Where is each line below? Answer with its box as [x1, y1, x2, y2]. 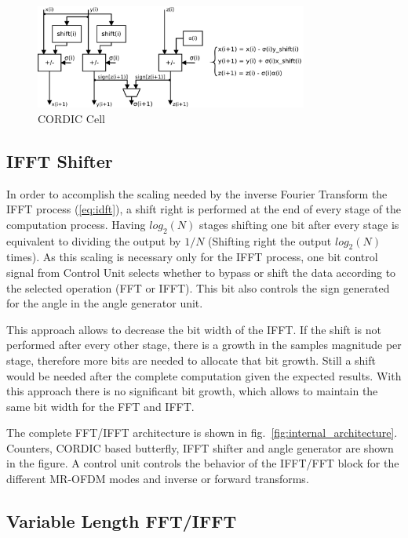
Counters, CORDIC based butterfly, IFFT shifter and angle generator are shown [6, 439, 394, 456]
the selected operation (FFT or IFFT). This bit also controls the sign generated [6, 279, 390, 296]
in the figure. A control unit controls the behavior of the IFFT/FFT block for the [6, 455, 399, 471]
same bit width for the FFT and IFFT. [6, 398, 195, 414]
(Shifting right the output [208, 232, 332, 249]
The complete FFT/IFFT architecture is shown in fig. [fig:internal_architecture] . [6, 424, 398, 441]
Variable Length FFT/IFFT [6, 509, 237, 533]
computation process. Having [6, 216, 146, 232]
